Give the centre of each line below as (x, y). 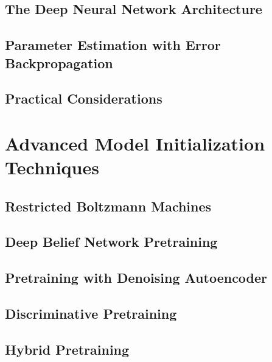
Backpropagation (59, 62)
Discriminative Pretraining (91, 314)
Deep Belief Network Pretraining (111, 242)
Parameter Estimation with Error (113, 45)
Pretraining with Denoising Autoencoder (136, 278)
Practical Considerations (84, 98)
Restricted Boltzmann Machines (108, 206)
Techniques (52, 167)
